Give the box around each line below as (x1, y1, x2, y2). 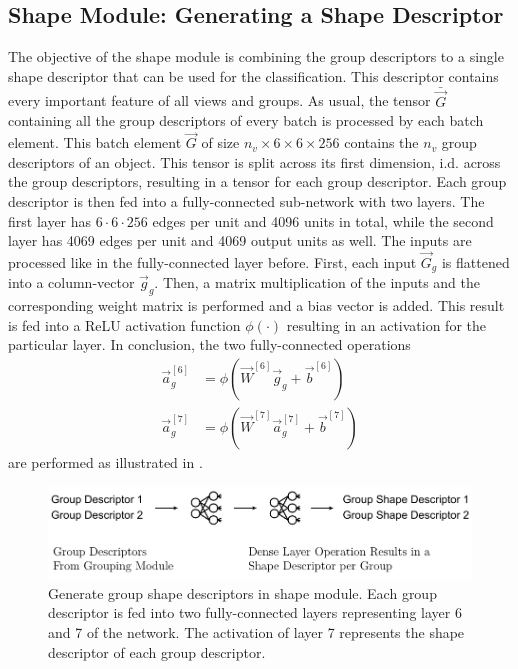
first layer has (8, 210, 92, 231)
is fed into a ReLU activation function (8, 314, 241, 335)
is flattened (441, 252, 510, 273)
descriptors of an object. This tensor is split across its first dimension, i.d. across (8, 151, 501, 172)
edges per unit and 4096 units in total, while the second (152, 210, 494, 231)
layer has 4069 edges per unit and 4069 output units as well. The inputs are (8, 230, 472, 251)
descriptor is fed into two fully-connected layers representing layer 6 (48, 602, 462, 623)
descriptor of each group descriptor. (48, 641, 266, 662)
